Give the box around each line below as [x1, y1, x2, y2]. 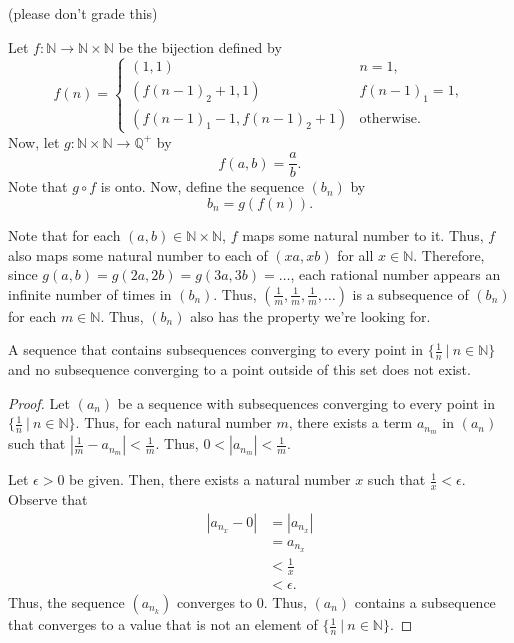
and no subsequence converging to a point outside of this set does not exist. [8, 359, 471, 380]
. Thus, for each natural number [75, 412, 272, 433]
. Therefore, [413, 244, 485, 265]
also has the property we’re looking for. [190, 305, 431, 326]
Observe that [8, 489, 88, 510]
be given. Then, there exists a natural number [69, 469, 351, 490]
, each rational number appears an [290, 264, 501, 285]
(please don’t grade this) [8, 3, 158, 23]
